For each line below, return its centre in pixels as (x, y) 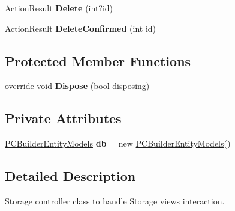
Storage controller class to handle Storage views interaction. (115, 200)
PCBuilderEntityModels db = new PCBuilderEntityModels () (118, 143)
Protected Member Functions (98, 60)
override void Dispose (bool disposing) (77, 86)
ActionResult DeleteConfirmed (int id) (81, 28)
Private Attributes (63, 118)
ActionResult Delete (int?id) (59, 8)
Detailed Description (70, 176)
